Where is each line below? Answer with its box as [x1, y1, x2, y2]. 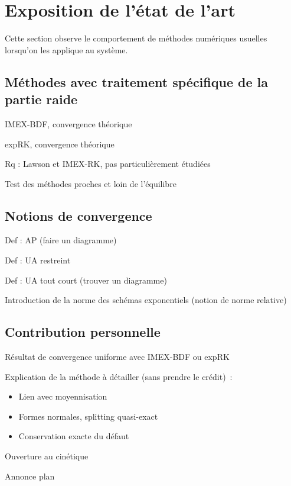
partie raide [5, 90, 78, 108]
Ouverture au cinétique [5, 450, 89, 462]
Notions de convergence [5, 206, 152, 224]
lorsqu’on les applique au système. [5, 43, 128, 56]
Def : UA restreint [5, 254, 71, 266]
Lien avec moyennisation [18, 390, 107, 403]
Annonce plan [5, 469, 55, 482]
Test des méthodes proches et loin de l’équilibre [5, 177, 176, 189]
